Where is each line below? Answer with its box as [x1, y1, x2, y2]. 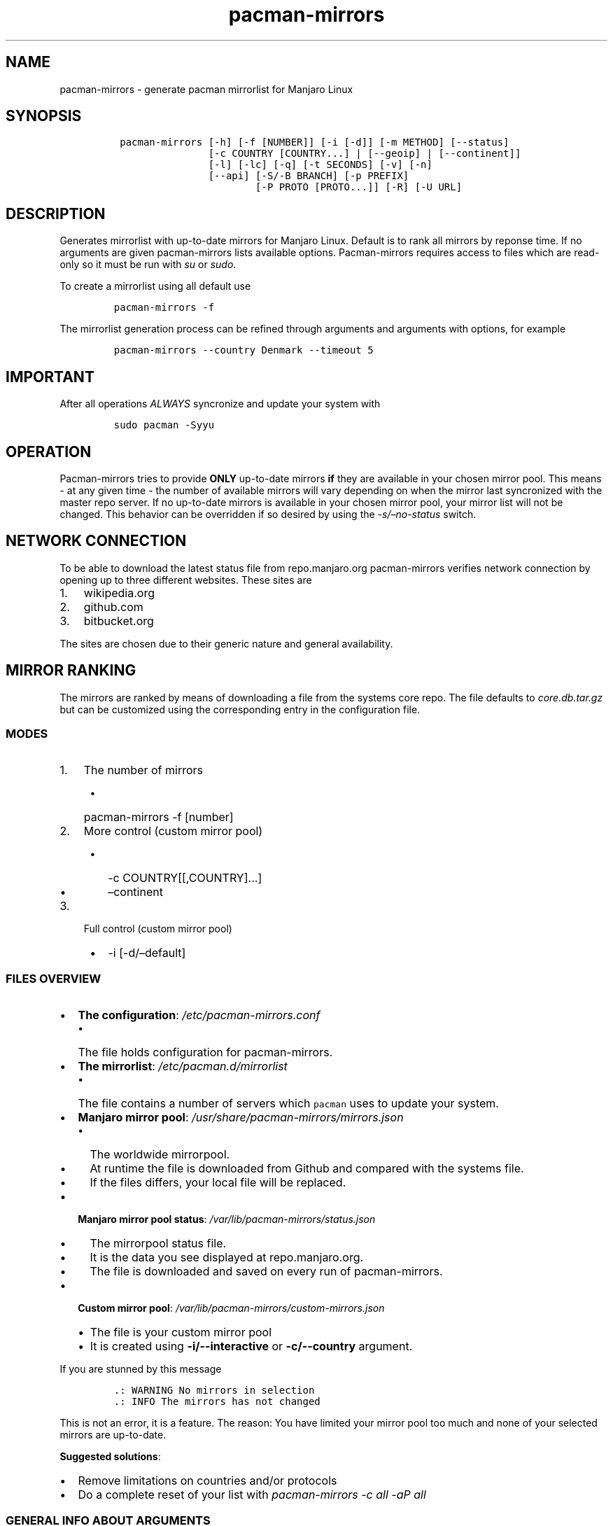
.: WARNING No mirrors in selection [113, 1385, 315, 1396]
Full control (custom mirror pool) [83, 923, 232, 935]
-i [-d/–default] [108, 946, 186, 960]
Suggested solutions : [59, 1450, 161, 1463]
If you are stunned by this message [59, 1363, 222, 1375]
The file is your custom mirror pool [90, 1325, 272, 1340]
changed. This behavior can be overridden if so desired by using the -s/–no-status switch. [59, 507, 477, 520]
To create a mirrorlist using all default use [59, 280, 251, 293]
